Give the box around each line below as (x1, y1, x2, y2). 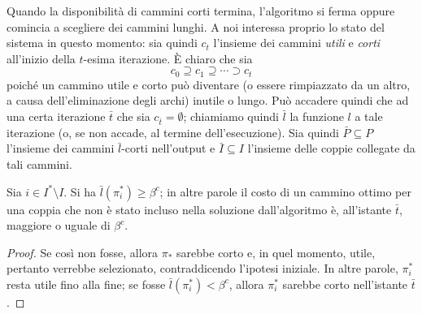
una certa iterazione (7, 108, 106, 125)
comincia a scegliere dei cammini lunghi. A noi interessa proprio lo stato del (7, 18, 385, 35)
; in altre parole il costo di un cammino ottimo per (159, 183, 411, 200)
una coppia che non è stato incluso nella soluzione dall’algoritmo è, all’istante (7, 200, 392, 217)
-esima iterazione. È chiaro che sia (83, 49, 253, 67)
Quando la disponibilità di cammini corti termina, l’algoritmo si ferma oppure (7, 2, 395, 19)
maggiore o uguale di (7, 217, 111, 234)
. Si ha (63, 183, 96, 200)
